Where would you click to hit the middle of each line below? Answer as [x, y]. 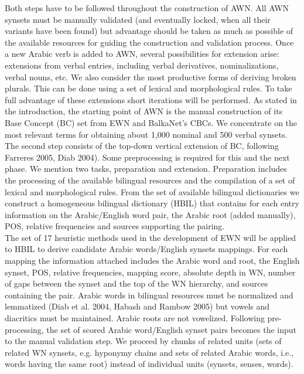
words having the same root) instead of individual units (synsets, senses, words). [149, 364]
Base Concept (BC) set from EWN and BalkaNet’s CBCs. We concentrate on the [151, 122]
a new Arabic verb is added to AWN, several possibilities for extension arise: [142, 54]
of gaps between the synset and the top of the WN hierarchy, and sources [136, 283]
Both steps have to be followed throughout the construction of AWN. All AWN [147, 8]
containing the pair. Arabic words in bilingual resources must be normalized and [149, 295]
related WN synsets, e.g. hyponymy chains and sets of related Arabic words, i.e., [149, 352]
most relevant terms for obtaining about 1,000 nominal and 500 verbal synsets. [146, 134]
